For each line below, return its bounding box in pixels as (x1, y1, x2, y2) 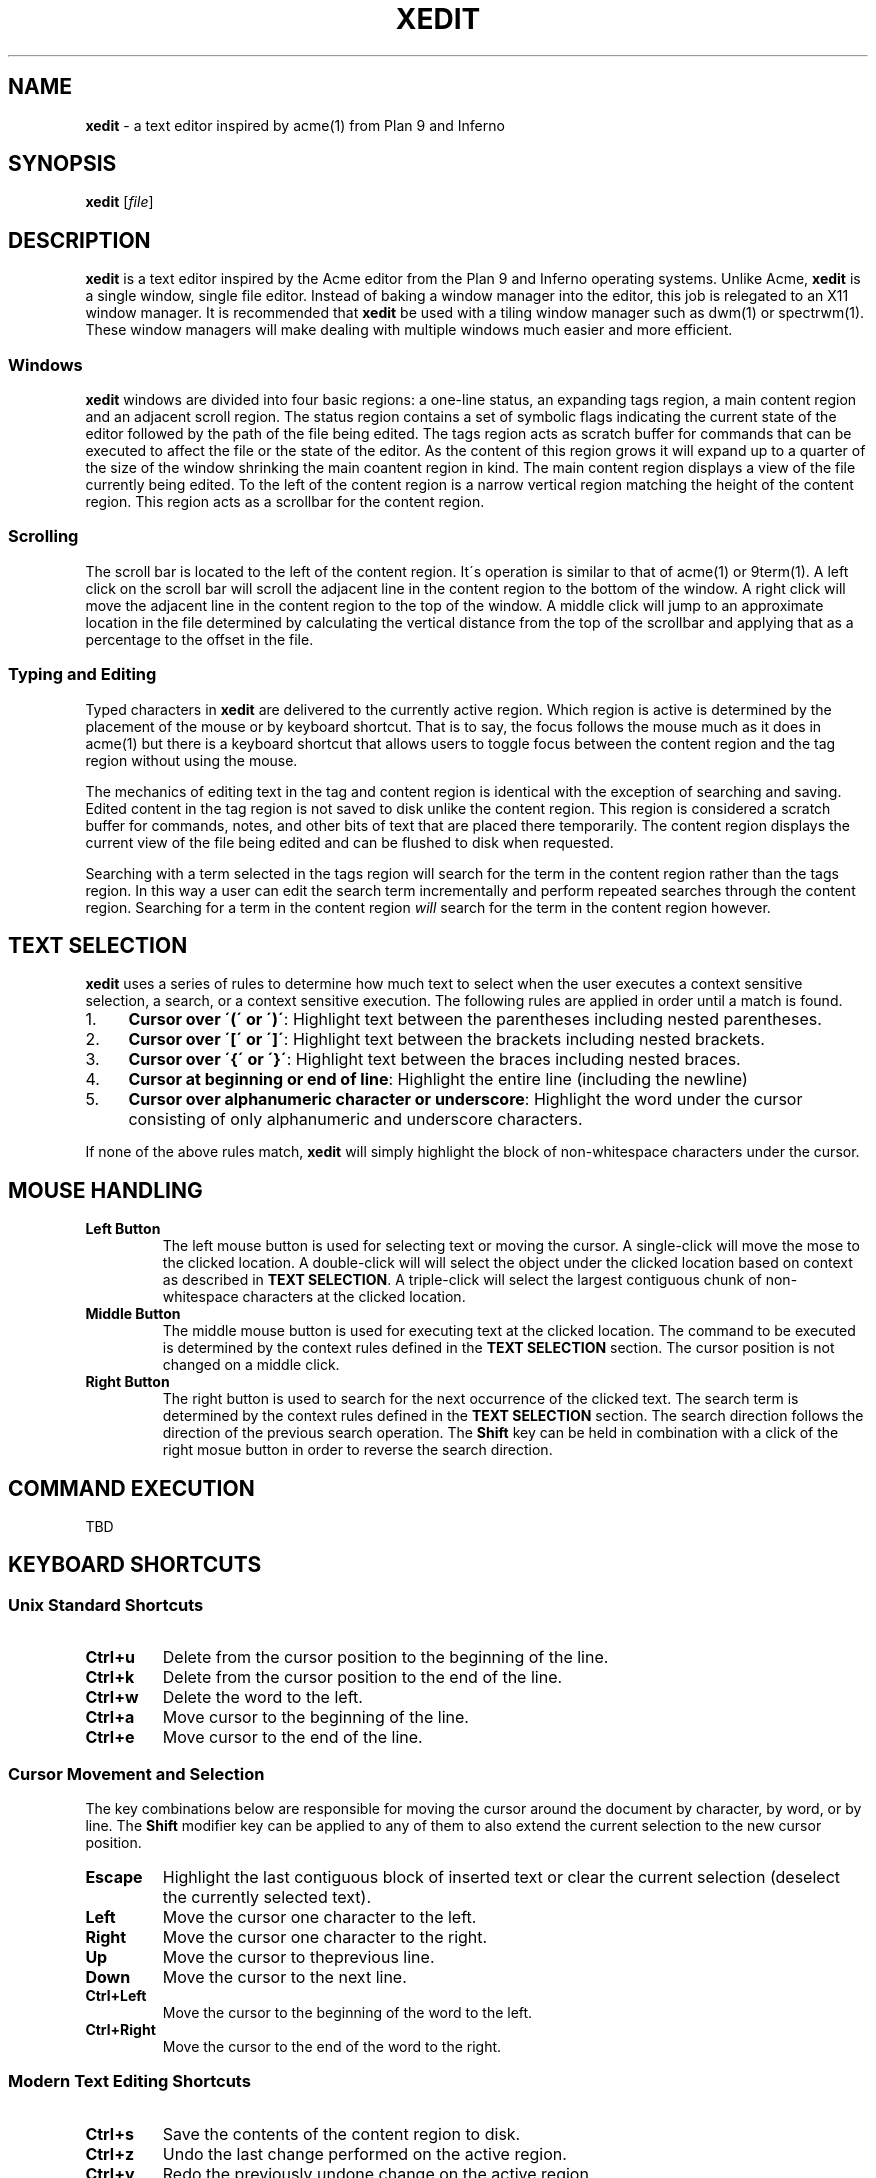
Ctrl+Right (85, 2021, 156, 2039)
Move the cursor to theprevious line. (162, 1947, 435, 1968)
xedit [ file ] (85, 193, 154, 211)
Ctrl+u (85, 1647, 136, 1668)
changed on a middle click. (162, 1356, 340, 1374)
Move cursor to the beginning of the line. (162, 1707, 469, 1728)
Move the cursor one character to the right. (162, 1927, 488, 1948)
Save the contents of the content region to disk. (162, 2123, 521, 2144)
